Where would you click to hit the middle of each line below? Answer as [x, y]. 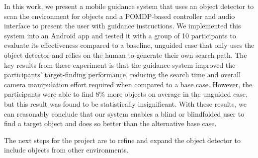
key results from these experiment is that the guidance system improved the [120, 65]
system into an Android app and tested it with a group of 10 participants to [120, 35]
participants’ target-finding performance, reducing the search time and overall [123, 75]
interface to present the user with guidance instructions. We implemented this [123, 26]
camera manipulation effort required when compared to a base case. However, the [128, 84]
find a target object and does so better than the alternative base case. [110, 123]
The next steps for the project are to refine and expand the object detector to [122, 140]
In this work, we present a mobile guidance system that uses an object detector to [129, 6]
